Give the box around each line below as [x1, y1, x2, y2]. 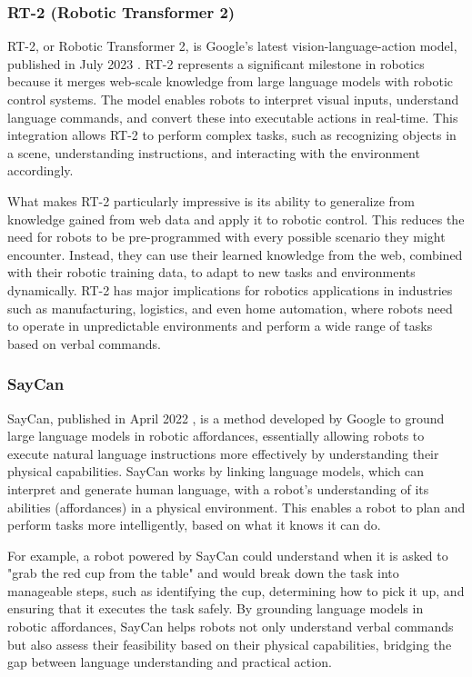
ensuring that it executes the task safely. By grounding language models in [7, 599, 424, 618]
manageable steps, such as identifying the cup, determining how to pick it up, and [7, 581, 465, 600]
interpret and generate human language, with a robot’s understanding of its [7, 479, 429, 498]
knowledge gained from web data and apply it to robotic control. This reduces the [7, 209, 465, 228]
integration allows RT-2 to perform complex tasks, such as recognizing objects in [7, 125, 457, 144]
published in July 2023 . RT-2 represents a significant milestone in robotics [7, 54, 425, 73]
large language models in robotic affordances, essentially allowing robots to [7, 426, 425, 445]
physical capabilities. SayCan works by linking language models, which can [7, 462, 425, 481]
